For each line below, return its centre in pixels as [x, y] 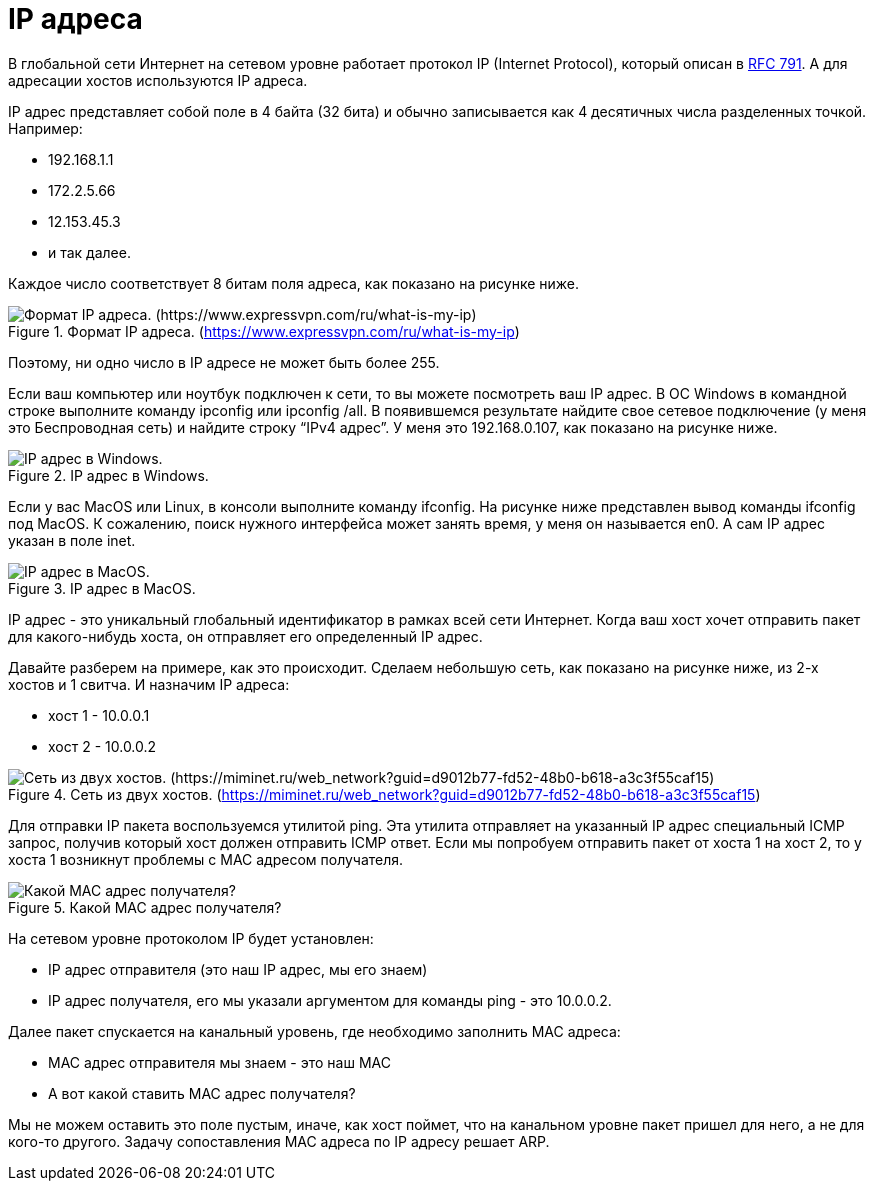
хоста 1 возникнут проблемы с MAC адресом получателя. [206, 859]
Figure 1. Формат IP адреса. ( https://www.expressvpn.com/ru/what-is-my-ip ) [264, 331]
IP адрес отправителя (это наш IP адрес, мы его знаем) [238, 969]
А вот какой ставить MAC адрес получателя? [202, 1093]
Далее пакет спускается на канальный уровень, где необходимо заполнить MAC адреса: [314, 1031]
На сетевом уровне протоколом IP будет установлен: [191, 938]
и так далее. [89, 252]
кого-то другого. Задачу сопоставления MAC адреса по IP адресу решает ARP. [279, 1141]
